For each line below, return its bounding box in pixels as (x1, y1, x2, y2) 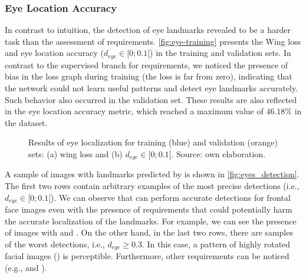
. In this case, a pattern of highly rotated (142, 237, 291, 250)
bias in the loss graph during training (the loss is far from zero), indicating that (5, 70, 292, 82)
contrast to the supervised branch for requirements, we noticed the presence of (5, 58, 288, 71)
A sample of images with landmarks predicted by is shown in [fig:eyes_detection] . (5, 168, 300, 180)
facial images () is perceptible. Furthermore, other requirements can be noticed (5, 250, 289, 262)
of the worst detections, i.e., (5, 237, 105, 250)
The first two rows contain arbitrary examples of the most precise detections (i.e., (5, 180, 300, 192)
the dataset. (5, 116, 48, 128)
